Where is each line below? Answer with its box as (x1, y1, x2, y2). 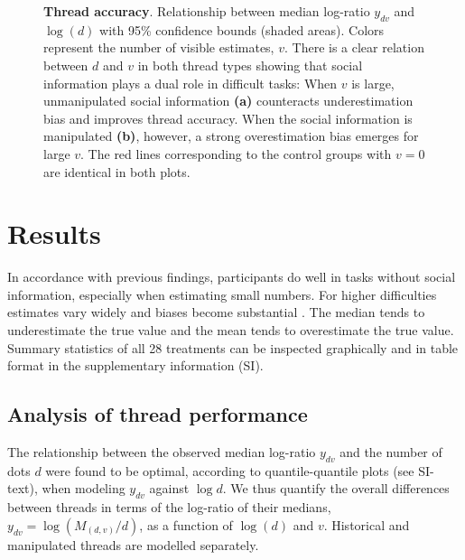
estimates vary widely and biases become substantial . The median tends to (7, 303, 425, 322)
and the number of (339, 443, 442, 462)
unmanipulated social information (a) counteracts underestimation (43, 91, 414, 110)
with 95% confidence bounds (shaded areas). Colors (99, 20, 385, 39)
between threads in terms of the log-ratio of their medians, (7, 498, 331, 517)
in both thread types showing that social (137, 55, 363, 74)
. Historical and (323, 515, 410, 534)
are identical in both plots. (43, 162, 191, 181)
